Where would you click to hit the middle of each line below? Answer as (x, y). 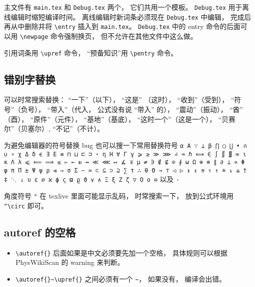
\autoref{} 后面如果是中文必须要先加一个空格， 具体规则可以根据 (121, 252)
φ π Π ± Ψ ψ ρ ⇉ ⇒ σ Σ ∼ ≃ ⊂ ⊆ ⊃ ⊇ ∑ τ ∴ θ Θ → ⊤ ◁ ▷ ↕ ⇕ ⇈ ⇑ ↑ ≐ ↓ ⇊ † (125, 170)
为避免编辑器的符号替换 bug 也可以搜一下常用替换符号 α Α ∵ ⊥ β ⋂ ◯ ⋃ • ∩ (126, 145)
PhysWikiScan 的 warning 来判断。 (70, 262)
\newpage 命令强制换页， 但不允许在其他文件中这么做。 (109, 36)
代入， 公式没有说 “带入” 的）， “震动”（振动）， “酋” (159, 109)
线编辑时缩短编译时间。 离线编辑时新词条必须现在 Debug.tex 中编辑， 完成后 (128, 16)
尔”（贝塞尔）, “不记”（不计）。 (54, 129)
